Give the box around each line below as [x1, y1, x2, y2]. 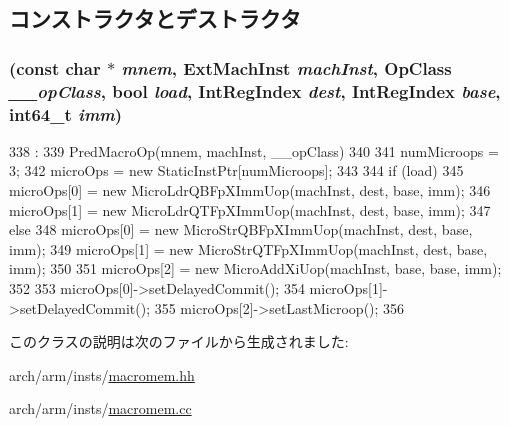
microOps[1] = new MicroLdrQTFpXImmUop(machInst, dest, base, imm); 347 [9, 199, 491, 220]
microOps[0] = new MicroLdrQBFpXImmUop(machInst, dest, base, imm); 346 [9, 180, 491, 201]
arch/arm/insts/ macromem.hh [9, 364, 195, 385]
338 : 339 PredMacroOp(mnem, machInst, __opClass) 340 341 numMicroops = [9, 140, 499, 161]
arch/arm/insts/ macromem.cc [9, 398, 192, 419]
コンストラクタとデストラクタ [9, 3, 301, 34]
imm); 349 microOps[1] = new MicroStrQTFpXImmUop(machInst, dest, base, [9, 238, 488, 259]
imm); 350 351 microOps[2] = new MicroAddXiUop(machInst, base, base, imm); [9, 258, 502, 279]
